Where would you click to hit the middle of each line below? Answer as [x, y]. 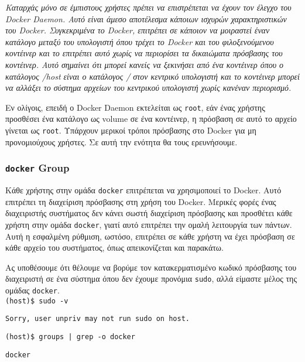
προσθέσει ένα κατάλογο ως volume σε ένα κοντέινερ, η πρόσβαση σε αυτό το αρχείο [151, 119]
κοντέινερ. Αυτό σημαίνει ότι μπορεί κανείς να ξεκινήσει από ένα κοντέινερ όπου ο [145, 64]
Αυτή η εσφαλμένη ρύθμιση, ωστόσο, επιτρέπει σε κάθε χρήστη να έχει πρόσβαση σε [150, 236]
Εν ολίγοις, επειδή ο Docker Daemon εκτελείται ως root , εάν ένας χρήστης [135, 107]
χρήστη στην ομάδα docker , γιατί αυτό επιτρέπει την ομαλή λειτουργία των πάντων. [149, 224]
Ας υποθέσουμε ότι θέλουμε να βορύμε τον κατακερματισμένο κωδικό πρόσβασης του [151, 267]
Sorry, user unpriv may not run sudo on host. [97, 319]
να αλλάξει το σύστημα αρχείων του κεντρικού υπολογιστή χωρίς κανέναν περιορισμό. [148, 88]
